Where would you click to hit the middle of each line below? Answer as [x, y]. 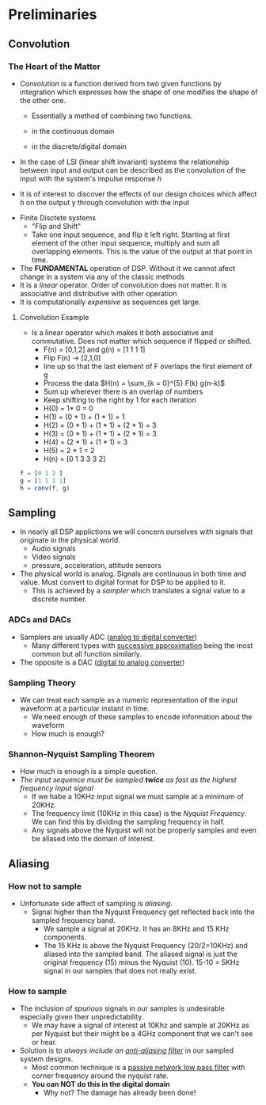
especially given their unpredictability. [82, 1017]
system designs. [46, 1059]
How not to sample [45, 886]
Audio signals [54, 549]
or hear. [44, 1042]
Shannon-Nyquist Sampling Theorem [82, 754]
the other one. [43, 100]
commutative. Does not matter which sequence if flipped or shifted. [141, 341]
